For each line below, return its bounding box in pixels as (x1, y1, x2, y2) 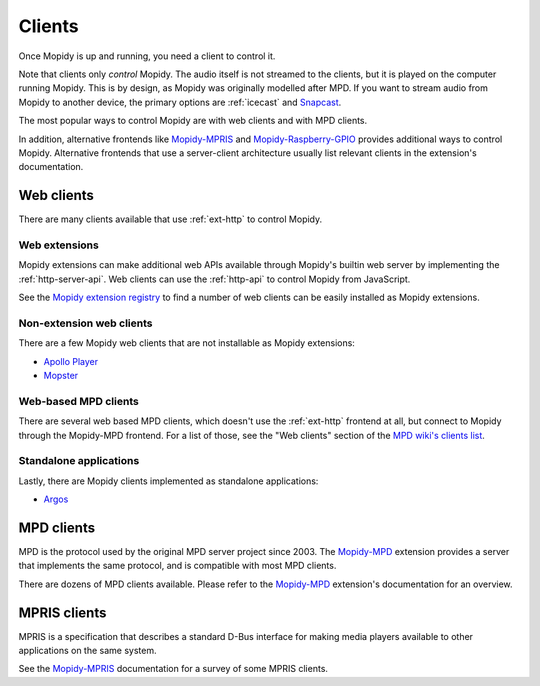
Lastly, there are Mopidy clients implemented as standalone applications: (18, 475, 319, 487)
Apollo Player (43, 355, 99, 367)
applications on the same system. (18, 645, 157, 657)
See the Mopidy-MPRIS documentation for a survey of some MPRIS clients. (18, 663, 329, 675)
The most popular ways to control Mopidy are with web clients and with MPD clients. (18, 115, 368, 127)
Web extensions (18, 238, 99, 252)
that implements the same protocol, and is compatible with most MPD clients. (18, 560, 337, 572)
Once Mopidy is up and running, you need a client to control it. (18, 50, 276, 62)
